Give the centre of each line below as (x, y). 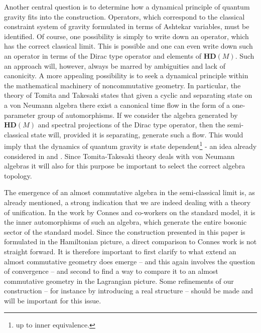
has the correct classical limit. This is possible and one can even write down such (128, 46)
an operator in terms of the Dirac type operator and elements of (103, 55)
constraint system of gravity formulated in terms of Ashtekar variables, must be (127, 26)
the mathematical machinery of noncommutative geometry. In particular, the (122, 85)
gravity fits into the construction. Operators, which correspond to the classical (124, 16)
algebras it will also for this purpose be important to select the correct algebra (125, 166)
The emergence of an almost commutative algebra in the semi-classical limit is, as (129, 192)
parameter (20, 115)
